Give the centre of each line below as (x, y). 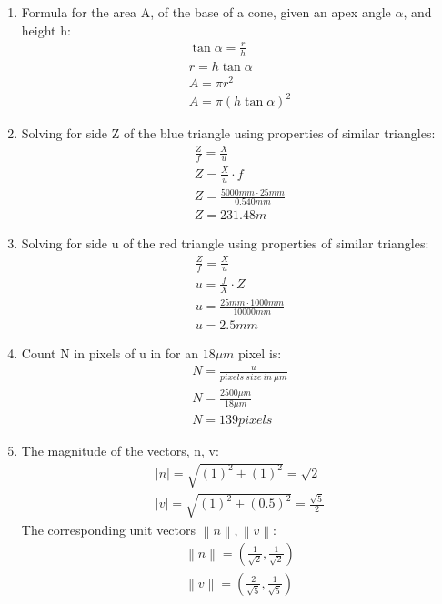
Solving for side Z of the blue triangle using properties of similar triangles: (228, 133)
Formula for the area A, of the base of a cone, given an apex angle (206, 12)
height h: (46, 30)
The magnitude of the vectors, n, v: (120, 450)
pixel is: (260, 353)
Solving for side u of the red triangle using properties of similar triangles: (225, 243)
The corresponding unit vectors (109, 529)
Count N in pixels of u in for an (110, 353)
